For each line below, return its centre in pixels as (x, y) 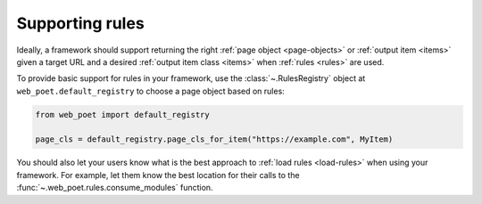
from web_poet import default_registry (122, 114)
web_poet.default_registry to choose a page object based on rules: (150, 91)
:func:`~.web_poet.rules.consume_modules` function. (115, 188)
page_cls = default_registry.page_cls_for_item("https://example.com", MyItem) (214, 139)
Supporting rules (80, 23)
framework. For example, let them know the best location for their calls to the (158, 175)
